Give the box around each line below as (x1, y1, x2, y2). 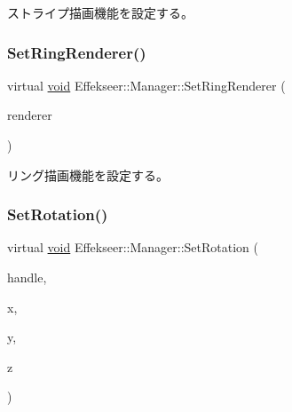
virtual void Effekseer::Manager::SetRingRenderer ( (7, 75, 286, 94)
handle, (7, 268, 47, 286)
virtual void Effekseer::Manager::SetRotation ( (7, 238, 258, 257)
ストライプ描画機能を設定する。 (7, 4, 193, 21)
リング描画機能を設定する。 (7, 165, 169, 184)
